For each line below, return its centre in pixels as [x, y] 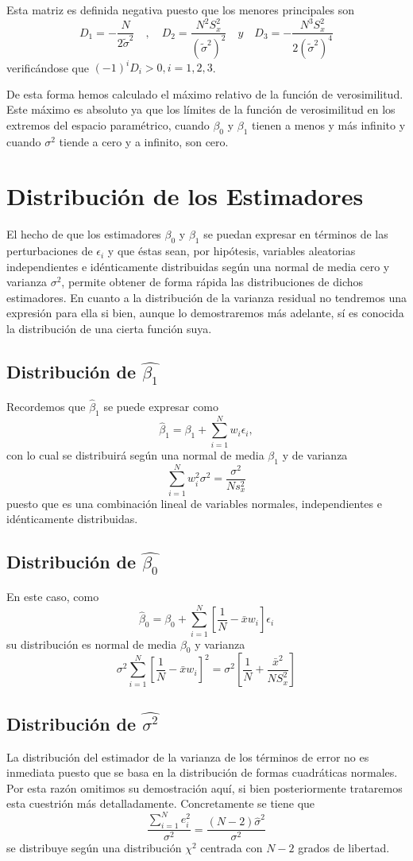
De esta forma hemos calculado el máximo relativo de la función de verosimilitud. [205, 93]
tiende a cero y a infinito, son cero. [144, 141]
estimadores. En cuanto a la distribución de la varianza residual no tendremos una [207, 297]
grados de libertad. [344, 848]
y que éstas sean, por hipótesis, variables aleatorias [232, 251]
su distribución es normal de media [92, 644]
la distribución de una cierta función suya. [109, 329]
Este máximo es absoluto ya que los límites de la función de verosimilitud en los [201, 109]
